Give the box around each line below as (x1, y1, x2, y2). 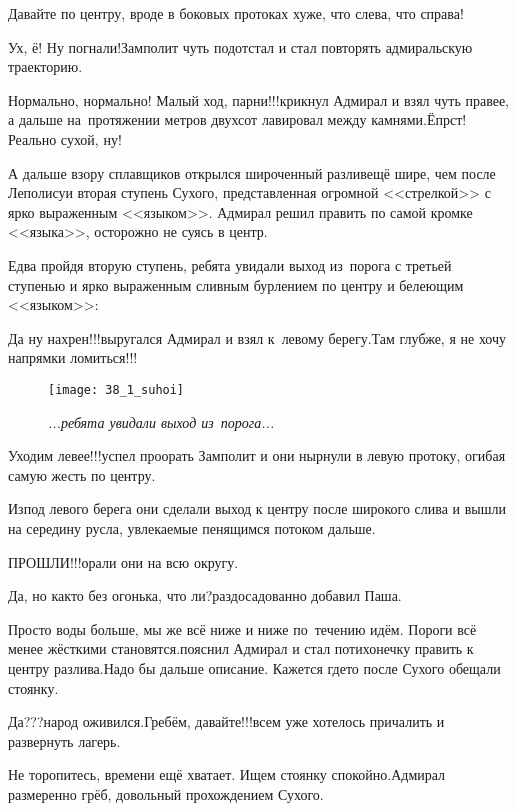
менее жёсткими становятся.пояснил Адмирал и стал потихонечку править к (8, 638, 474, 659)
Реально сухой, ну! (8, 128, 122, 149)
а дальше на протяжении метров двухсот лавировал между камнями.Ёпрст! (8, 109, 467, 130)
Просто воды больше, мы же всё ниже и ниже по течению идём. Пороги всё (8, 618, 477, 639)
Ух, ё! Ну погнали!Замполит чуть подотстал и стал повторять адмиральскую (8, 36, 473, 57)
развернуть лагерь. (8, 730, 121, 751)
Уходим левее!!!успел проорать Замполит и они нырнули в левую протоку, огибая (8, 445, 506, 466)
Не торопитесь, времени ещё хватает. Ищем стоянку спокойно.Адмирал (8, 764, 446, 785)
